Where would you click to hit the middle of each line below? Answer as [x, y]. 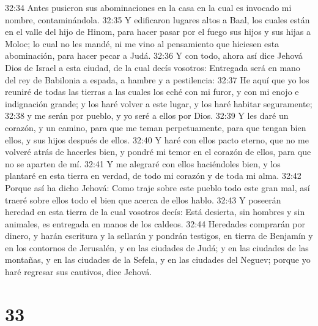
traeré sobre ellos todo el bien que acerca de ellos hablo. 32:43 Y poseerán [143, 199]
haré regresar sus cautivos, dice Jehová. [79, 272]
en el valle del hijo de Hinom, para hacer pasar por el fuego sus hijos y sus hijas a [158, 32]
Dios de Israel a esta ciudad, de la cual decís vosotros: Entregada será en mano [153, 67]
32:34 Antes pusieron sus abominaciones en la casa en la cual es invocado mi [148, 7]
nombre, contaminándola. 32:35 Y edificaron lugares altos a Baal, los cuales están [157, 19]
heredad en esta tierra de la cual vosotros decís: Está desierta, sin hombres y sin [155, 212]
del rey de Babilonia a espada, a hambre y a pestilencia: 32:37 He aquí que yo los [157, 79]
